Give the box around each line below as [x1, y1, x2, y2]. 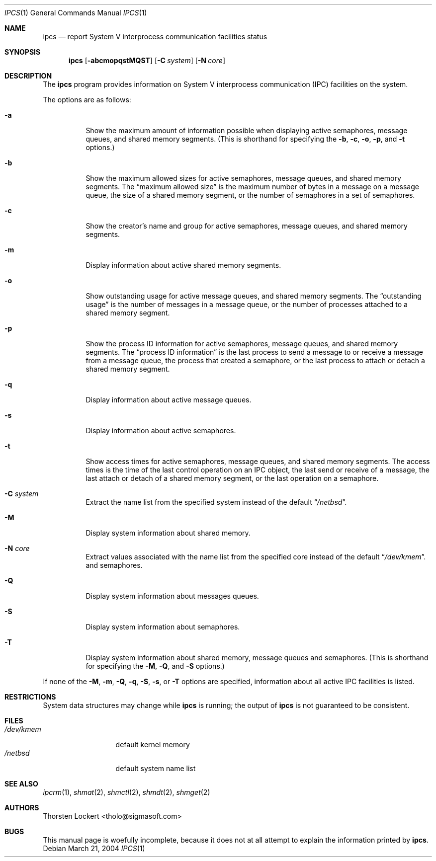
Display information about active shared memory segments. [86, 261, 281, 269]
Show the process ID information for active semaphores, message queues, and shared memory [86, 339, 398, 348]
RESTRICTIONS [4, 693, 56, 701]
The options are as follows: [43, 95, 131, 104]
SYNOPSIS [4, 48, 41, 56]
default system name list [115, 764, 196, 773]
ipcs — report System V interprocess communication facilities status [43, 32, 267, 41]
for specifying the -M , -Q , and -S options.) [86, 662, 225, 670]
